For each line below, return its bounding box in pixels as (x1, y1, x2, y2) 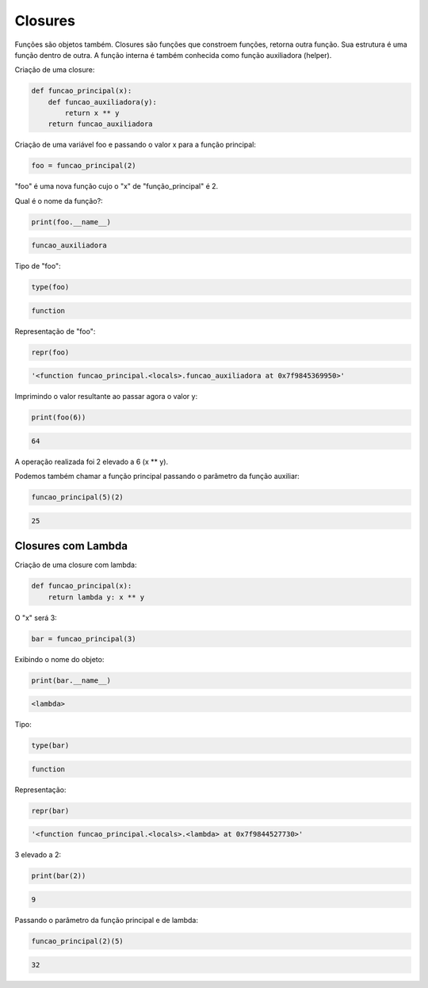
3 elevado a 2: (14, 850, 61, 860)
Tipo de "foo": (14, 262, 61, 271)
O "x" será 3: (14, 613, 57, 622)
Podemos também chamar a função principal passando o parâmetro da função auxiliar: (14, 472, 300, 481)
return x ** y (64, 109, 120, 118)
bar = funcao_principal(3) (31, 634, 136, 643)
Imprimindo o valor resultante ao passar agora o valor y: (14, 392, 198, 401)
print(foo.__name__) (31, 217, 111, 226)
